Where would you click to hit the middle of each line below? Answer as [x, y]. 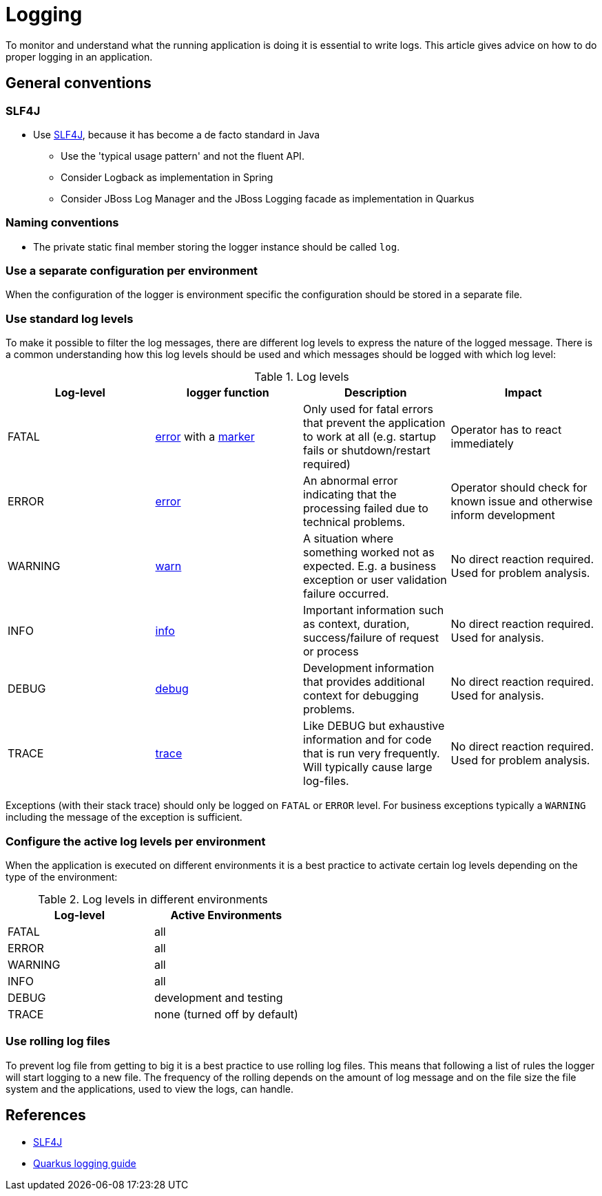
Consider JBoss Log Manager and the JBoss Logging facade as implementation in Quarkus [268, 198]
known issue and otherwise [522, 502]
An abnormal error [351, 481]
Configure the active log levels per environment [136, 841]
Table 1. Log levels [302, 377]
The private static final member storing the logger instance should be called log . [217, 246]
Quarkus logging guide [85, 1163]
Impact [523, 393]
